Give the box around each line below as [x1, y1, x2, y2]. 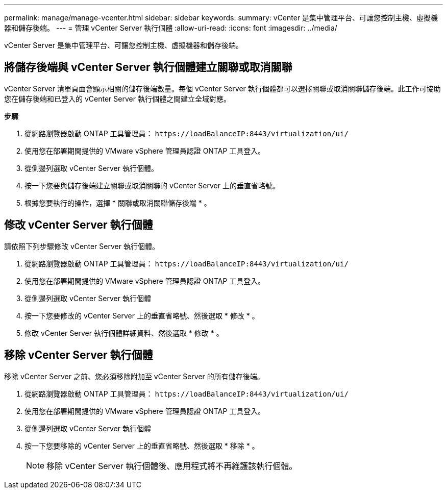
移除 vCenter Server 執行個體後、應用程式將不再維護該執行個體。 [46, 460, 297, 471]
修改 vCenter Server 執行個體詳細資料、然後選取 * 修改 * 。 [24, 328, 224, 337]
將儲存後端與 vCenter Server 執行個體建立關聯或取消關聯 [4, 61, 292, 74]
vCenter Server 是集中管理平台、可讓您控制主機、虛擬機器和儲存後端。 [4, 41, 243, 50]
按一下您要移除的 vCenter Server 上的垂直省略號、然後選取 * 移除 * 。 [24, 441, 259, 450]
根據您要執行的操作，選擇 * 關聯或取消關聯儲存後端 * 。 [24, 198, 211, 207]
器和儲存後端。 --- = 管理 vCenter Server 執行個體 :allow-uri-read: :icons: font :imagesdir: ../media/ [4, 23, 337, 32]
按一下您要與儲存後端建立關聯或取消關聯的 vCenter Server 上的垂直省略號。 [24, 181, 280, 190]
